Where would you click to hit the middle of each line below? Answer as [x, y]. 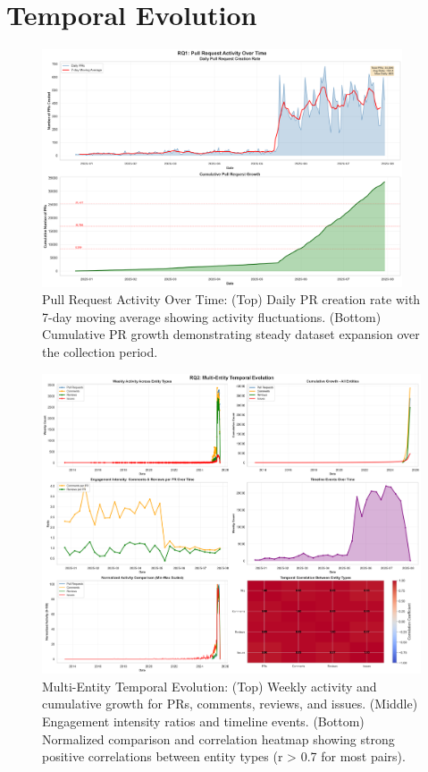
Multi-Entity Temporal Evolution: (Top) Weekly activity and [210, 686]
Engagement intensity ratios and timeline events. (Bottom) [203, 721]
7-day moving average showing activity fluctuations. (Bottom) [212, 316]
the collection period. [100, 352]
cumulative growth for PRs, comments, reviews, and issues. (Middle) [230, 704]
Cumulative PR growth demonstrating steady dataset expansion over [231, 334]
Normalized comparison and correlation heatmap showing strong [218, 738]
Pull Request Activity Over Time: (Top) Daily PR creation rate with [231, 299]
